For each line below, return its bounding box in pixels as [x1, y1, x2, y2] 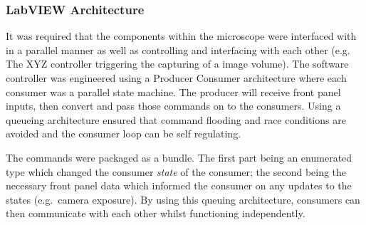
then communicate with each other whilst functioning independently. [6, 206, 305, 221]
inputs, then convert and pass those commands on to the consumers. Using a [6, 98, 341, 113]
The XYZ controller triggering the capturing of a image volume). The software [6, 56, 349, 71]
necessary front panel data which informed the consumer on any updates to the [6, 178, 352, 193]
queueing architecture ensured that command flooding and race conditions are [6, 112, 346, 127]
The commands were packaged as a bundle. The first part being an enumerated [6, 150, 352, 164]
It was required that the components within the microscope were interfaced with [6, 28, 357, 43]
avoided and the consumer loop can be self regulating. [6, 126, 241, 141]
